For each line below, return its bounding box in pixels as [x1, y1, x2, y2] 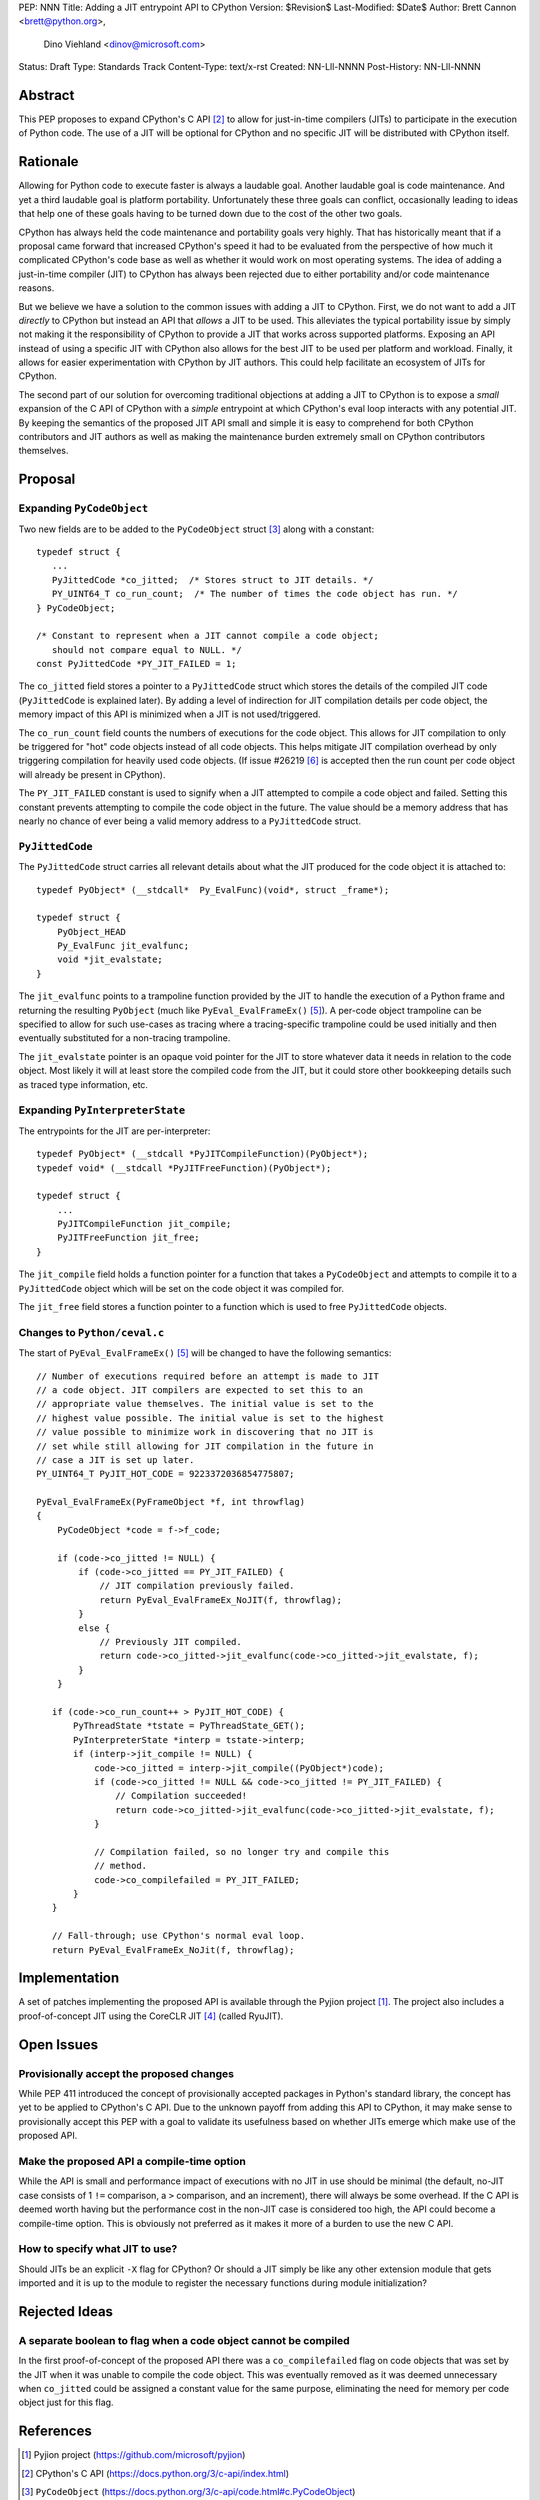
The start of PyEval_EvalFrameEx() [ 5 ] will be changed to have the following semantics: [18, 1347, 392, 1359]
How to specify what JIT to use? [18, 2242, 178, 2256]
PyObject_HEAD [56, 926, 127, 937]
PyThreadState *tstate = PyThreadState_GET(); [73, 1720, 305, 1732]
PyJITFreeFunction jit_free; [56, 1232, 200, 1244]
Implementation [18, 1970, 120, 1987]
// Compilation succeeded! [115, 1790, 248, 1802]
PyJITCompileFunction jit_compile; [56, 1218, 232, 1230]
